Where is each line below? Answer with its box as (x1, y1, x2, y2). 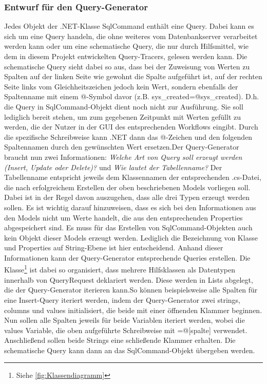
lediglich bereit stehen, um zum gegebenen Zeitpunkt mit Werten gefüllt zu (4, 111, 241, 122)
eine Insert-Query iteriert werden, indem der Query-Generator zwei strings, (4, 294, 240, 305)
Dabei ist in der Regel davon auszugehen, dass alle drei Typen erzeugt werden (4, 192, 250, 203)
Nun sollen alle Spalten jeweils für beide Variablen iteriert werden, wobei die (4, 315, 245, 325)
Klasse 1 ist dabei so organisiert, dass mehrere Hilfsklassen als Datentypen (4, 263, 235, 275)
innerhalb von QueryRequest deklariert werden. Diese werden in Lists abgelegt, (4, 274, 253, 285)
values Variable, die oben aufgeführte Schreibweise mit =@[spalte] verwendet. (4, 324, 247, 335)
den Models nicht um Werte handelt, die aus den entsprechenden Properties (4, 212, 243, 223)
